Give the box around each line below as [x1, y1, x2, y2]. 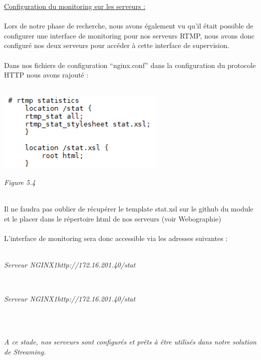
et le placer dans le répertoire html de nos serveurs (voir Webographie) [4, 213, 221, 224]
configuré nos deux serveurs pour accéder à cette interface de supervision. [4, 40, 229, 50]
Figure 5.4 [4, 177, 36, 187]
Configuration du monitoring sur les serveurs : [4, 1, 146, 11]
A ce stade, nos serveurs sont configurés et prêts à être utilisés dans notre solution [4, 336, 256, 347]
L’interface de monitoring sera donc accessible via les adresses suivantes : [4, 233, 228, 243]
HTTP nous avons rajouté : [4, 69, 89, 80]
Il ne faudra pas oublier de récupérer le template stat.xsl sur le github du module [4, 203, 253, 214]
